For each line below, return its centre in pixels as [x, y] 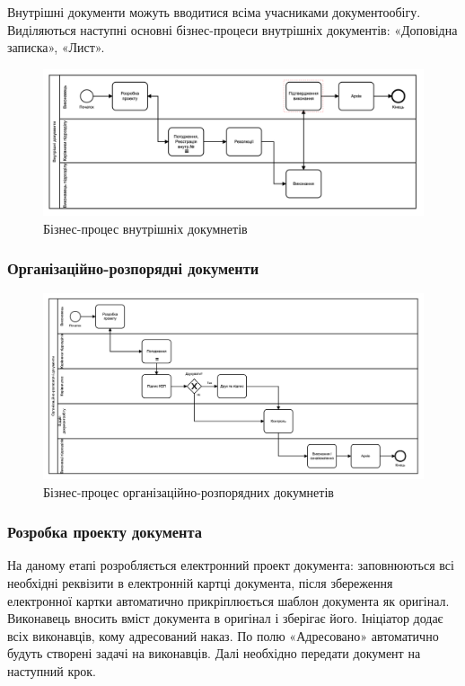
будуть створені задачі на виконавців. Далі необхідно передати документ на [214, 653]
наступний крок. [52, 670]
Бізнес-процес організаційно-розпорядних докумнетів [189, 491]
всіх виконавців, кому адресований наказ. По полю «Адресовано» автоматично [223, 635]
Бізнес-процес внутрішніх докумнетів [145, 228]
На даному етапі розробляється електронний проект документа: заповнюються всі [231, 565]
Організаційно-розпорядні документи [133, 268]
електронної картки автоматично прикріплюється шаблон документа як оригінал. [228, 600]
